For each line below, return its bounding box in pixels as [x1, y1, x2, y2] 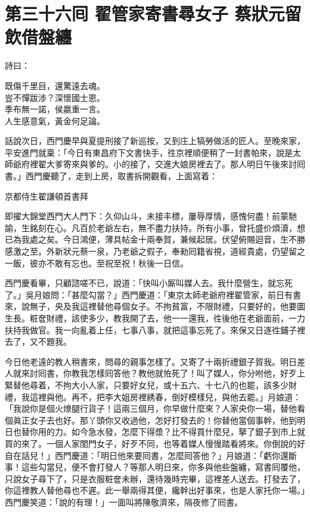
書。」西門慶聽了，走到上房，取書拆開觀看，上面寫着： [5, 170, 218, 182]
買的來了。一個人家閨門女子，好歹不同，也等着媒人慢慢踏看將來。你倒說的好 [5, 437, 305, 449]
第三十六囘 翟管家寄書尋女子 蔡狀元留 [5, 1, 302, 26]
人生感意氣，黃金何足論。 [5, 114, 105, 127]
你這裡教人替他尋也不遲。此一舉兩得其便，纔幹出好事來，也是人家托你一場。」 [5, 484, 305, 496]
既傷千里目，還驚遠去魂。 [5, 79, 105, 91]
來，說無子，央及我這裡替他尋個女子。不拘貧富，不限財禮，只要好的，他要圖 [5, 300, 305, 312]
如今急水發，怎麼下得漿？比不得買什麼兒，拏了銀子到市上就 [71, 425, 305, 438]
